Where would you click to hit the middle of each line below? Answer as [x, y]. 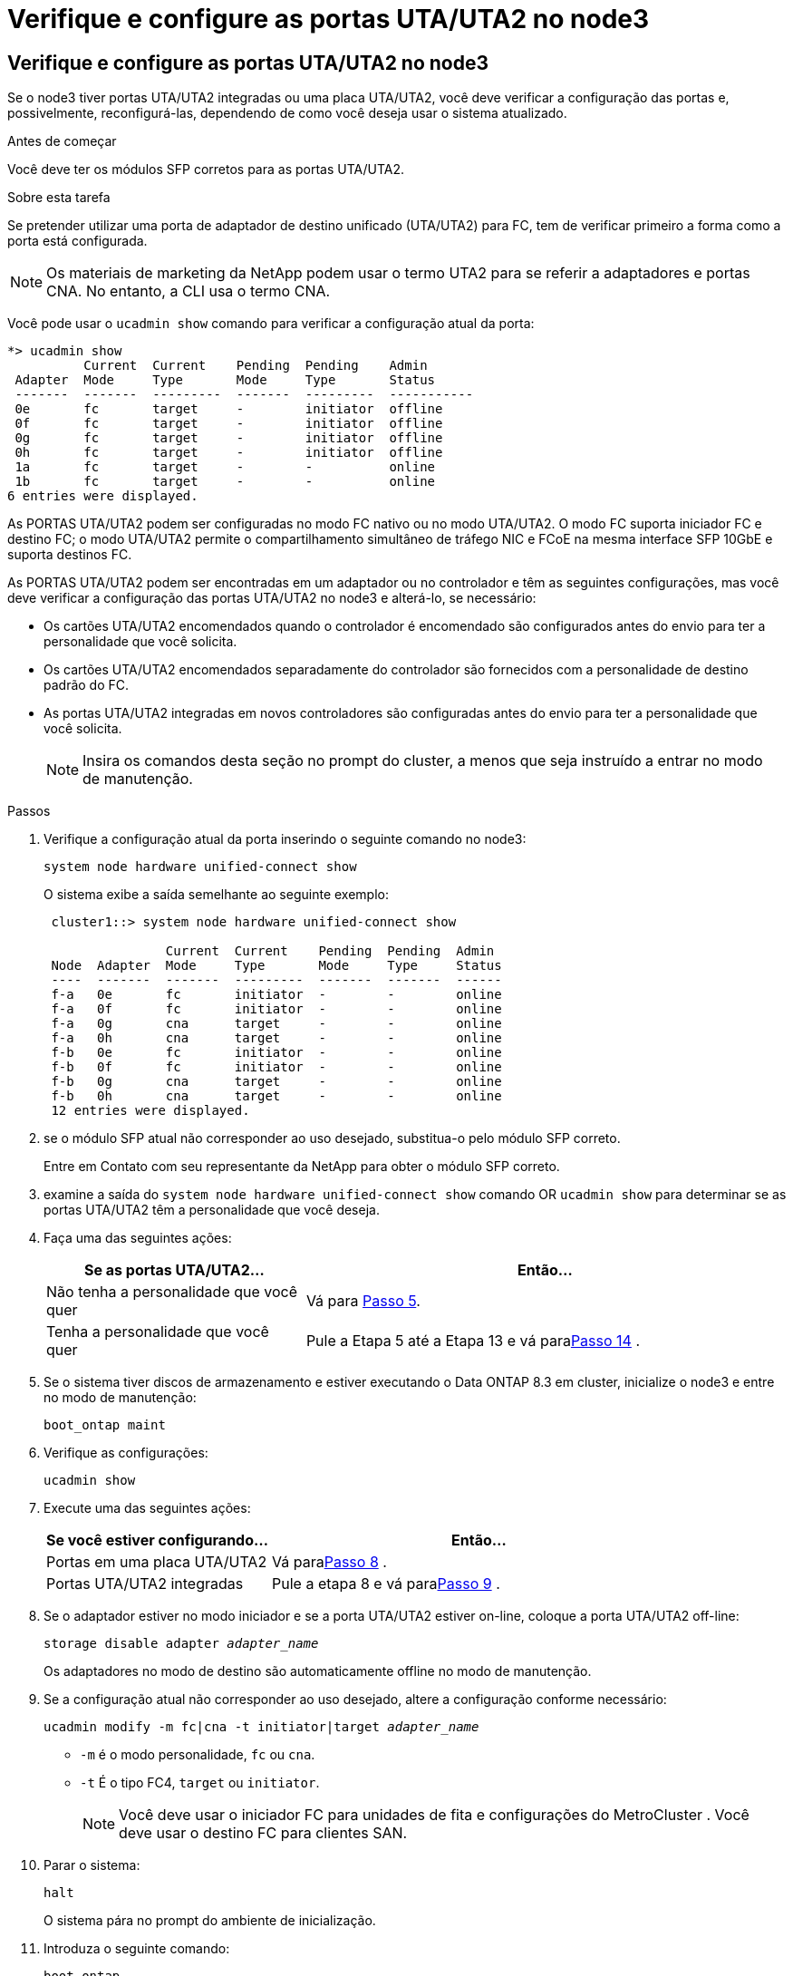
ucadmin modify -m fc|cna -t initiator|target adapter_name [261, 1727]
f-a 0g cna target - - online [276, 1024]
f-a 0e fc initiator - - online [276, 995]
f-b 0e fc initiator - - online [276, 1053]
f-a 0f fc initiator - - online [276, 1009]
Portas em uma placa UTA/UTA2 [157, 1562]
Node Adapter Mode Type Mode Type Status [276, 966]
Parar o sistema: [92, 1865]
